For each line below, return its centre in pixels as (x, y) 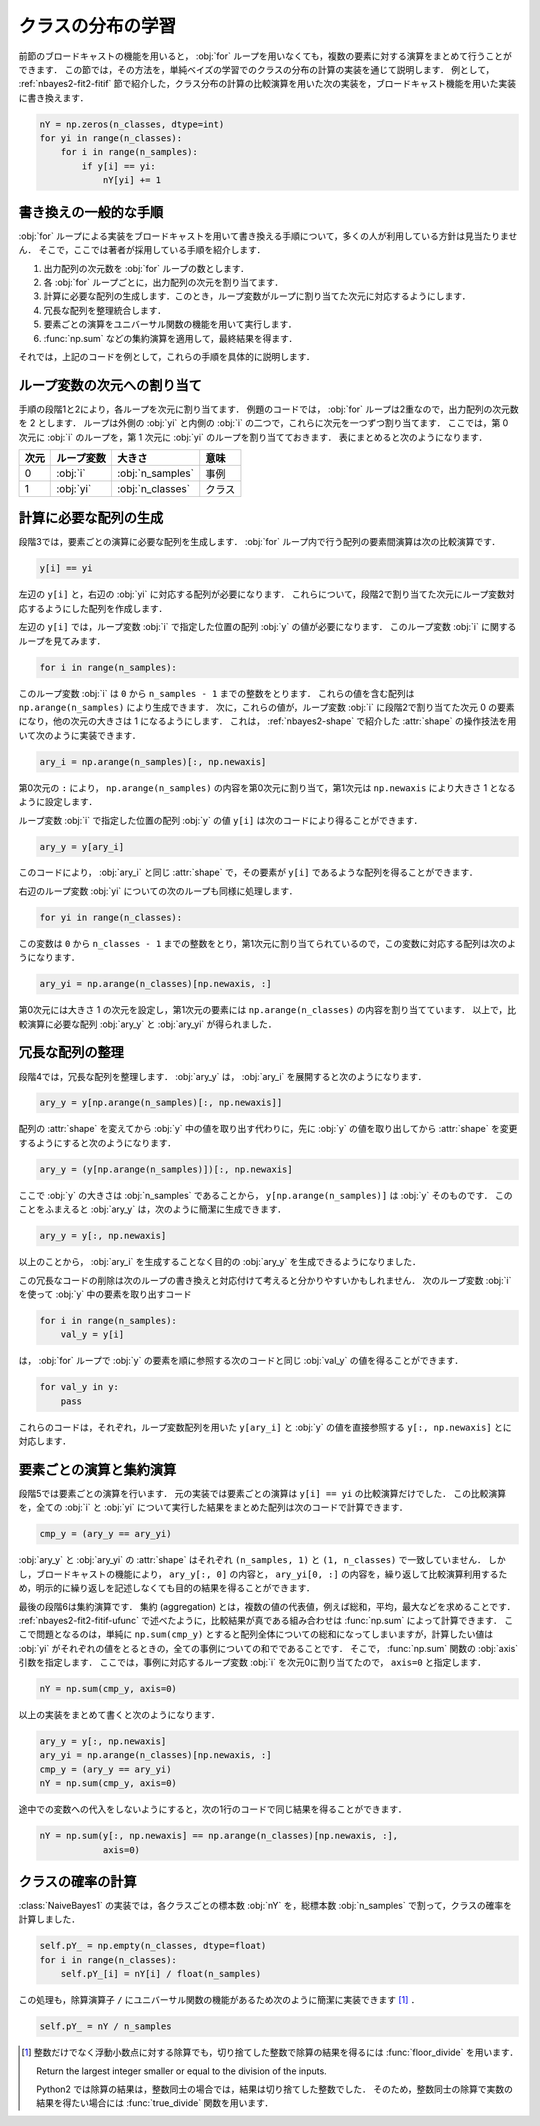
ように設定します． (58, 802)
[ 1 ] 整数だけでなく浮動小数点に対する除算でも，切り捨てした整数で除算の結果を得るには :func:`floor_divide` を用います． (270, 2052)
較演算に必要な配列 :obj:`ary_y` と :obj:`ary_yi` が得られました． (147, 1024)
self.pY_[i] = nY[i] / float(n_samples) (161, 1974)
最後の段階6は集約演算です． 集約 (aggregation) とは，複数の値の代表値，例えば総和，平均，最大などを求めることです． (267, 1606)
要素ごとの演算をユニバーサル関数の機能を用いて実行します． (170, 324)
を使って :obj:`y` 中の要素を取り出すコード (105, 1294)
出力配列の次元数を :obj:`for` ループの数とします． (146, 268)
